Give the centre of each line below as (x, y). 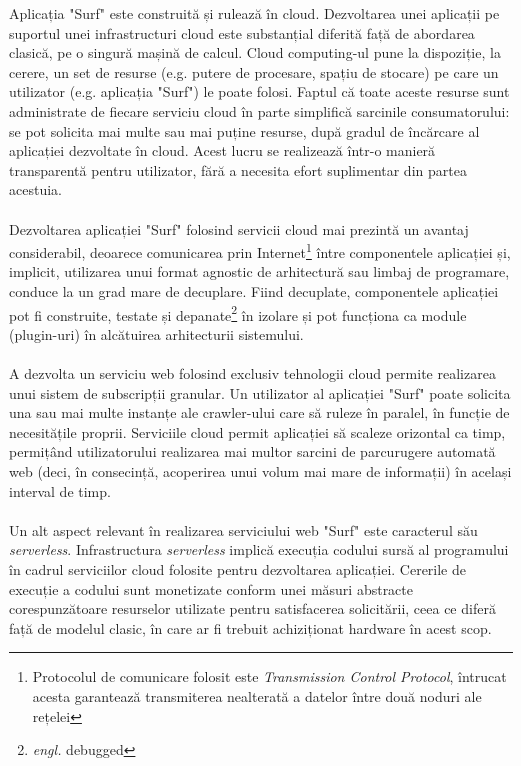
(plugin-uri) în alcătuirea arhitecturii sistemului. (156, 333)
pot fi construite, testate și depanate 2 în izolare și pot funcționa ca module (238, 313)
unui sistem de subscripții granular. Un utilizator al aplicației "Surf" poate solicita (260, 392)
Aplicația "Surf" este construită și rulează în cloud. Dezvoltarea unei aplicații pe (254, 13)
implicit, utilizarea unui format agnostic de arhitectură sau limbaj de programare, (259, 271)
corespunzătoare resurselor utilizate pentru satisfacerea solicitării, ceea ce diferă (252, 608)
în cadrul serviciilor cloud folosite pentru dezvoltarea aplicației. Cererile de (238, 568)
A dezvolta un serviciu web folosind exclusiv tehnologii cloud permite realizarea (252, 373)
